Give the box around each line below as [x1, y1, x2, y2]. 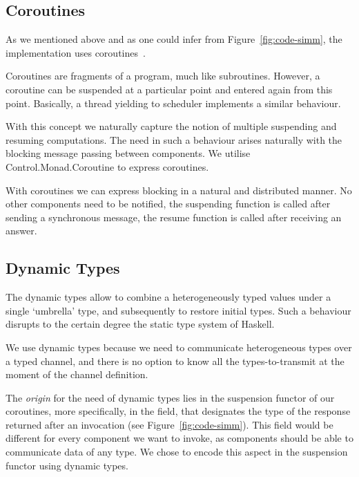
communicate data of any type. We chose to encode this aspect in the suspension [6, 445, 348, 459]
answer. [6, 223, 37, 238]
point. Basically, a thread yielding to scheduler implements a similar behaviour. [6, 95, 341, 110]
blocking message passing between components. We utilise [6, 146, 251, 160]
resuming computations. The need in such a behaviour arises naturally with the [6, 132, 342, 147]
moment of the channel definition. [6, 367, 148, 382]
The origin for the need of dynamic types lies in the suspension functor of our [6, 390, 335, 404]
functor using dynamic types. [6, 458, 128, 472]
